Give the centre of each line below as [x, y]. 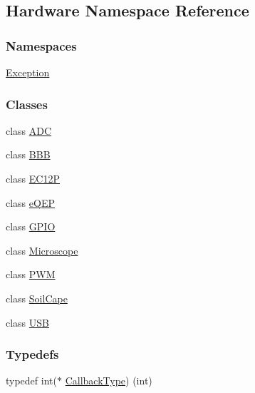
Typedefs [32, 354]
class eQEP [30, 202]
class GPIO [31, 226]
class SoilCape [37, 298]
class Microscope [42, 250]
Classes [27, 104]
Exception [28, 72]
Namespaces [41, 45]
